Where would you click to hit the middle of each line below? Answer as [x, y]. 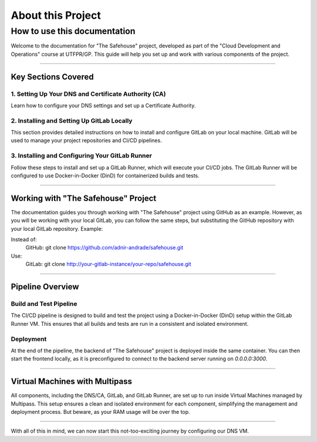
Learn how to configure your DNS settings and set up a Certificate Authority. [103, 105]
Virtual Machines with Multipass [71, 382]
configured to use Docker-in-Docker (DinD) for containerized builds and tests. [105, 176]
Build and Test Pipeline [44, 304]
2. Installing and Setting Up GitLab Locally [72, 120]
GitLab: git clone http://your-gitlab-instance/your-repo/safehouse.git [108, 264]
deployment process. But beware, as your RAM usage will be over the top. [100, 412]
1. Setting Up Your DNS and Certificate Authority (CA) [88, 94]
